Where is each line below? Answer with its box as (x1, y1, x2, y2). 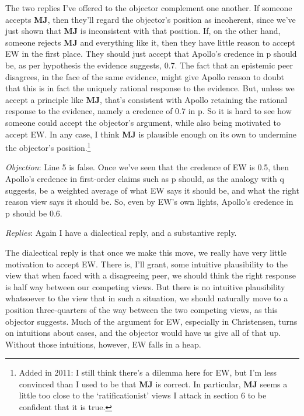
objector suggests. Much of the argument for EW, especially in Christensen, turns (5, 315, 298, 327)
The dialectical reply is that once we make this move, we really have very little (5, 246, 287, 258)
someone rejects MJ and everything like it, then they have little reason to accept (5, 36, 295, 48)
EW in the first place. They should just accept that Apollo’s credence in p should (5, 47, 297, 60)
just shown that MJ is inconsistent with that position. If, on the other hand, (5, 25, 281, 37)
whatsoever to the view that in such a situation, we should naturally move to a (5, 292, 288, 304)
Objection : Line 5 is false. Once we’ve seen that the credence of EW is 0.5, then (5, 161, 289, 173)
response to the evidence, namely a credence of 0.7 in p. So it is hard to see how (5, 105, 292, 117)
